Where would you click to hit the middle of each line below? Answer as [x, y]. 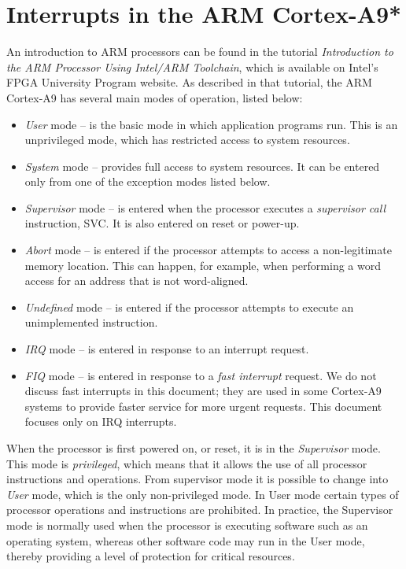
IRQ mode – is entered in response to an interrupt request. [167, 349]
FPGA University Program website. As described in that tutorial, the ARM [189, 82]
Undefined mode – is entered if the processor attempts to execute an [189, 307]
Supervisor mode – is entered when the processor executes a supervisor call [205, 207]
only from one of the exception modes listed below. [148, 181]
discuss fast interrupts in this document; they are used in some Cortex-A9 [203, 391]
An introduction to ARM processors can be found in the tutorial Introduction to [200, 52]
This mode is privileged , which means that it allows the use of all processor [187, 463]
